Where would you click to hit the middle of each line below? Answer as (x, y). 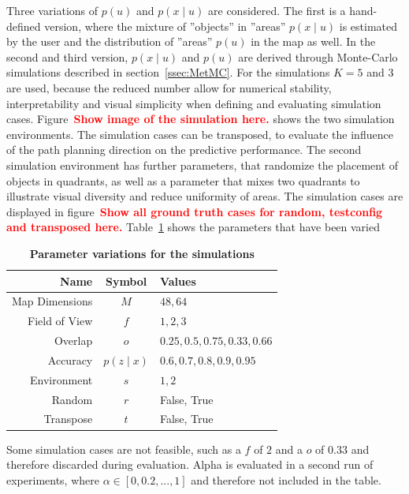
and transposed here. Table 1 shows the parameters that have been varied (193, 227)
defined (24, 26)
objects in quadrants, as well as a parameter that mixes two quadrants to (183, 180)
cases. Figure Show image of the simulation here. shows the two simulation (201, 119)
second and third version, (67, 56)
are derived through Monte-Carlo (318, 56)
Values (178, 281)
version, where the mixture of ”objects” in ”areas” (165, 26)
